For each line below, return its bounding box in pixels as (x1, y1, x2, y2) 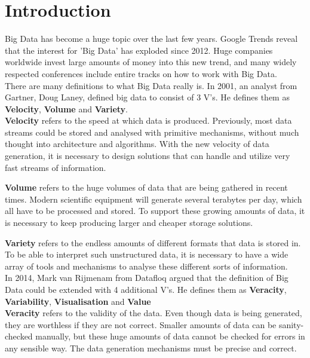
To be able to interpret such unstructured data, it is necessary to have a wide (5, 248, 288, 261)
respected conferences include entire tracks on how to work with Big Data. (5, 67, 277, 79)
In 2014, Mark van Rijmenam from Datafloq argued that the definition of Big (5, 271, 288, 284)
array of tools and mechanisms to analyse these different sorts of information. (5, 259, 288, 272)
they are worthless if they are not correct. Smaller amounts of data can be (5, 318, 277, 331)
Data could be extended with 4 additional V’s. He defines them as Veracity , (5, 283, 287, 295)
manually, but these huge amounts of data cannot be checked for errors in (35, 330, 305, 342)
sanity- (278, 318, 304, 331)
